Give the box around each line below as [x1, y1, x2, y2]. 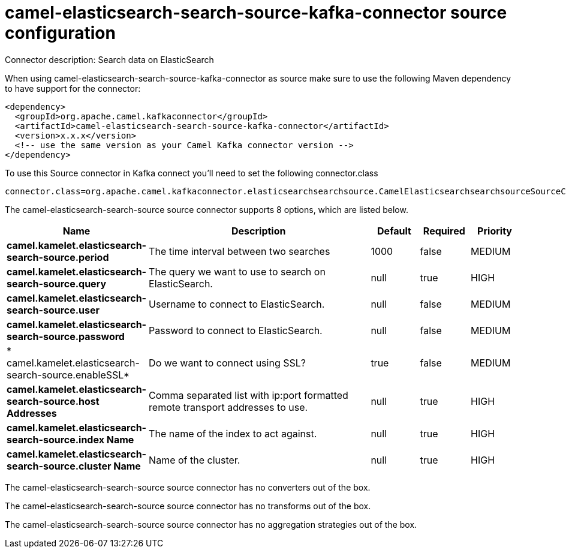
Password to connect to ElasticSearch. [149, 324, 323, 336]
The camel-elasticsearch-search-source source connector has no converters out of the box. [5, 482, 371, 492]
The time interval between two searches [149, 245, 330, 257]
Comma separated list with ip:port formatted [149, 389, 348, 401]
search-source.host [7, 395, 100, 407]
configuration [5, 23, 116, 43]
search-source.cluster [7, 459, 112, 472]
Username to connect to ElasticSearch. [149, 297, 325, 310]
